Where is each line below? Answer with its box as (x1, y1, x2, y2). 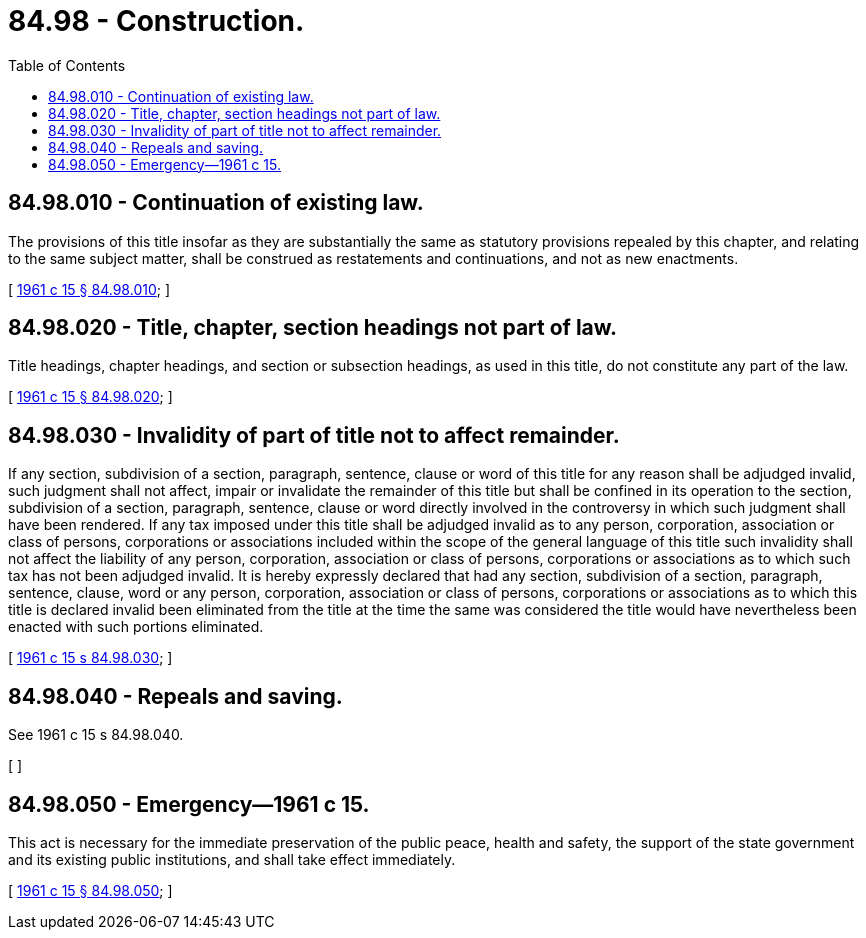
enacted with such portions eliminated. (8, 618, 264, 636)
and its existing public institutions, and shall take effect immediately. (8, 850, 456, 868)
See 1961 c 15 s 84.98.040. (8, 726, 184, 744)
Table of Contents (8, 56, 126, 74)
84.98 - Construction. (8, 4, 305, 38)
